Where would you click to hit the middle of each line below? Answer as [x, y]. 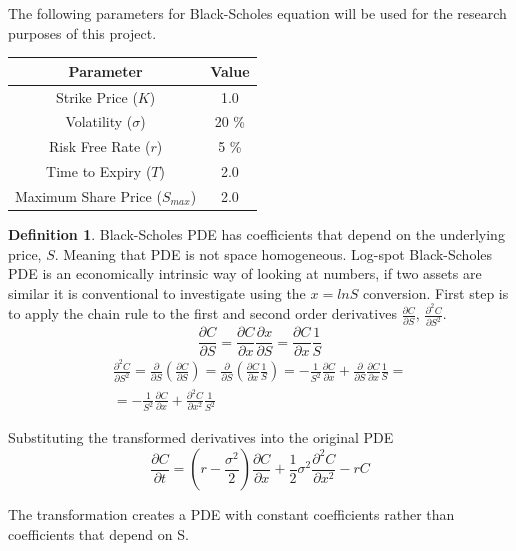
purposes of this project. [82, 32]
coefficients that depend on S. [98, 533]
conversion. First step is [436, 292]
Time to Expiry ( [99, 171]
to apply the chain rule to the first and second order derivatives [202, 313]
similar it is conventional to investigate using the [157, 292]
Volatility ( [99, 121]
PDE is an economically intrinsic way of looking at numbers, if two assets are [245, 273]
